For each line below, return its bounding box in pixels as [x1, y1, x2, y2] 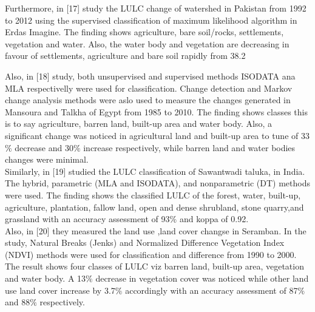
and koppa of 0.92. [179, 212, 249, 225]
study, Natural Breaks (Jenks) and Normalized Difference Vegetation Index [5, 236, 285, 249]
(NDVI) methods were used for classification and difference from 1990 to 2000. [5, 248, 297, 260]
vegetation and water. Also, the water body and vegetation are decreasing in [5, 37, 290, 50]
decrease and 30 [15, 141, 73, 154]
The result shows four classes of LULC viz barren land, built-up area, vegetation [5, 260, 304, 273]
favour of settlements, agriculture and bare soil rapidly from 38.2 [5, 49, 246, 62]
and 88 [5, 296, 30, 308]
